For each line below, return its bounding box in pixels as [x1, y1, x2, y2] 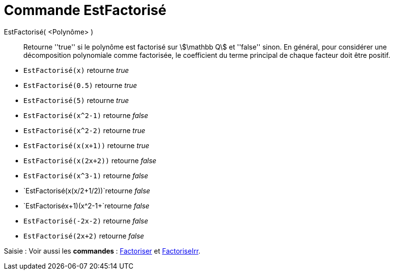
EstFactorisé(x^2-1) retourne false [23, 111, 148, 120]
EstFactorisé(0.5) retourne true [23, 81, 137, 89]
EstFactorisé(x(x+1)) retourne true [23, 141, 149, 150]
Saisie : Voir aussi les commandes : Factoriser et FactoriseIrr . [4, 246, 200, 255]
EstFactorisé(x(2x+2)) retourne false [23, 156, 157, 165]
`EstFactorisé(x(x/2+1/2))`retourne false [23, 186, 150, 195]
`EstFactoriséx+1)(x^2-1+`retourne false [23, 201, 150, 210]
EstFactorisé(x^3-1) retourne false [23, 171, 148, 180]
